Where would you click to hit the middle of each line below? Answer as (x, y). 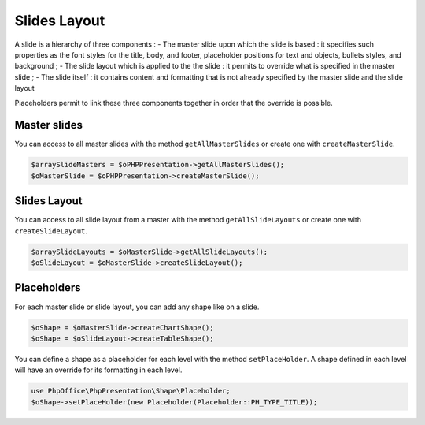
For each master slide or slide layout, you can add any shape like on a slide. (137, 307)
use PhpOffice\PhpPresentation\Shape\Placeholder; (131, 391)
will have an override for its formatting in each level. (98, 370)
